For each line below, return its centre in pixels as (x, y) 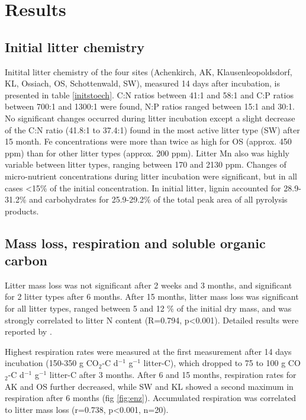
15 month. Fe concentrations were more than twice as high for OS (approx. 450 (148, 141)
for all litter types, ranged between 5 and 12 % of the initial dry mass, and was (148, 308)
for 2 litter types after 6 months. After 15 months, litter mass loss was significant (152, 296)
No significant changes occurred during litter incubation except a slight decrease (150, 118)
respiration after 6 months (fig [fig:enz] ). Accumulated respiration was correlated (151, 398)
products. (22, 211)
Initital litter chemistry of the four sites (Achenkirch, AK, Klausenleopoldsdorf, (149, 71)
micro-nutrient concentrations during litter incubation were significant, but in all (151, 176)
